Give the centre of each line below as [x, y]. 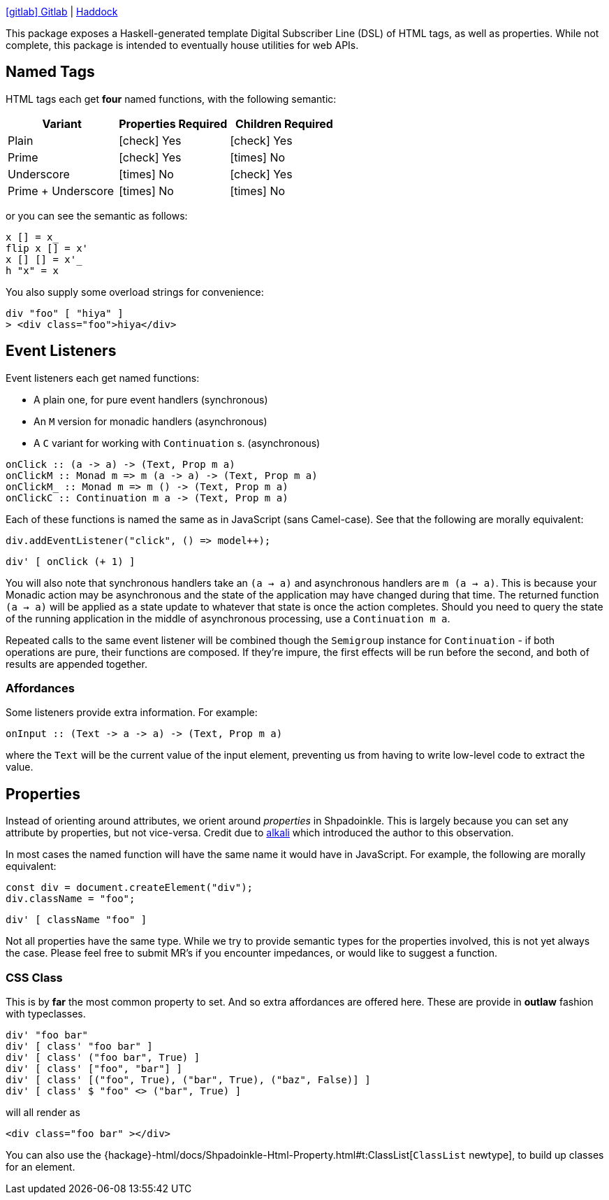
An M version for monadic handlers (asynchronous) [151, 421]
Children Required [284, 123]
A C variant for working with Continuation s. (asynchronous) [177, 443]
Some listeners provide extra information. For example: [132, 713]
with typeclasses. [46, 1014]
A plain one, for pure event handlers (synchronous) [151, 399]
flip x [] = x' [47, 248]
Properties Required [173, 123]
